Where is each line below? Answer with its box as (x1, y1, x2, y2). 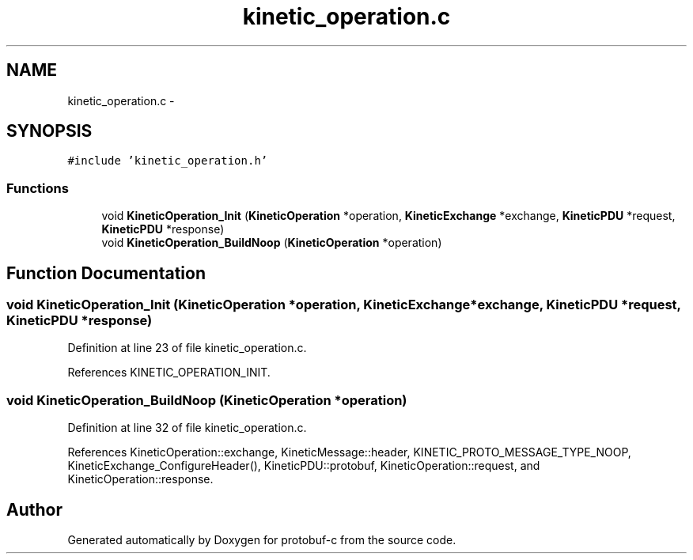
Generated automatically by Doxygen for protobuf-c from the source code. (67, 533, 456, 547)
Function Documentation (6, 263, 206, 283)
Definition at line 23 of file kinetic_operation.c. (67, 341, 307, 355)
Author (6, 499, 62, 520)
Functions (6, 180, 69, 196)
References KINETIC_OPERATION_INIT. (67, 365, 271, 380)
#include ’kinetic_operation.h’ (67, 154, 268, 168)
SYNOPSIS (6, 121, 93, 142)
